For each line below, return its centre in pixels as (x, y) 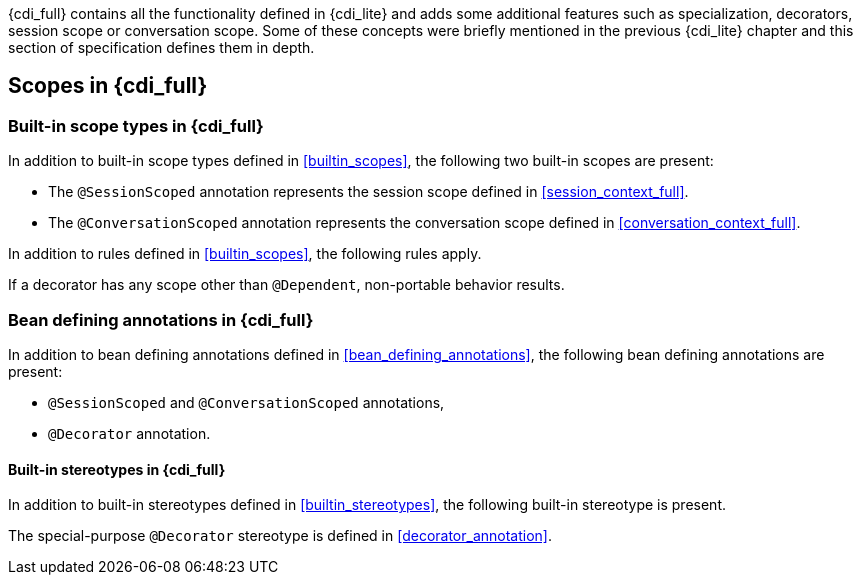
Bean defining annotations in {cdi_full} (161, 319)
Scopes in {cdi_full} (108, 86)
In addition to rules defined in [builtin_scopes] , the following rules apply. (245, 254)
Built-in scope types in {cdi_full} (136, 125)
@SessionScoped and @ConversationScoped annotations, (246, 402)
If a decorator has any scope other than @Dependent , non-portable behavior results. (286, 285)
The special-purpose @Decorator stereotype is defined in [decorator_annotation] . (280, 536)
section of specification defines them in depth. (161, 47)
